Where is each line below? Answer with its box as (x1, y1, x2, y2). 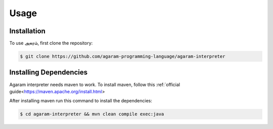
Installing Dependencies (9, 68, 88, 77)
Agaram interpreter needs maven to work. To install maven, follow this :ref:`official (9, 81, 180, 88)
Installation (9, 27, 45, 35)
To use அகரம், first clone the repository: (9, 40, 93, 46)
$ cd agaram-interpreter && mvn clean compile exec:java (20, 111, 164, 117)
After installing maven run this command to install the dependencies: (9, 98, 153, 104)
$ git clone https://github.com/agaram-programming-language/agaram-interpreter (20, 53, 225, 59)
